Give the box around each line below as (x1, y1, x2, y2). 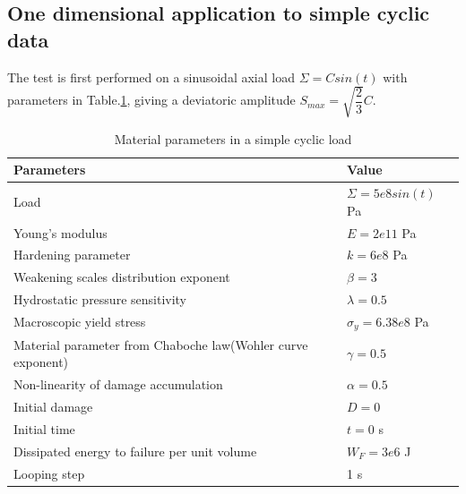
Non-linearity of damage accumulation (13, 375, 223, 394)
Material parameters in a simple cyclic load (114, 129, 352, 148)
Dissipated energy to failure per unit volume (13, 441, 257, 460)
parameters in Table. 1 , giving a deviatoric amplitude (7, 90, 296, 109)
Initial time (13, 419, 75, 438)
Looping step (13, 464, 85, 482)
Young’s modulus (13, 223, 108, 242)
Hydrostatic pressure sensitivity (13, 290, 187, 309)
